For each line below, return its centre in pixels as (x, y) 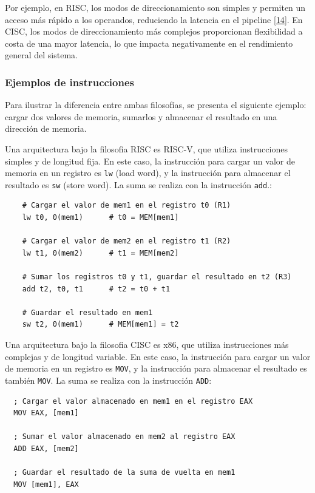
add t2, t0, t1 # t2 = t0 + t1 (96, 289)
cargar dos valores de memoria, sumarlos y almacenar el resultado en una (141, 116)
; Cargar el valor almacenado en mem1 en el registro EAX (133, 401)
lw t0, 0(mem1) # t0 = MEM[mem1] (100, 218)
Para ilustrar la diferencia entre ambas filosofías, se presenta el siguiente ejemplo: (156, 105)
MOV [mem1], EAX (46, 484)
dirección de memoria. (46, 128)
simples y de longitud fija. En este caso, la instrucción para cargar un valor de (150, 161)
